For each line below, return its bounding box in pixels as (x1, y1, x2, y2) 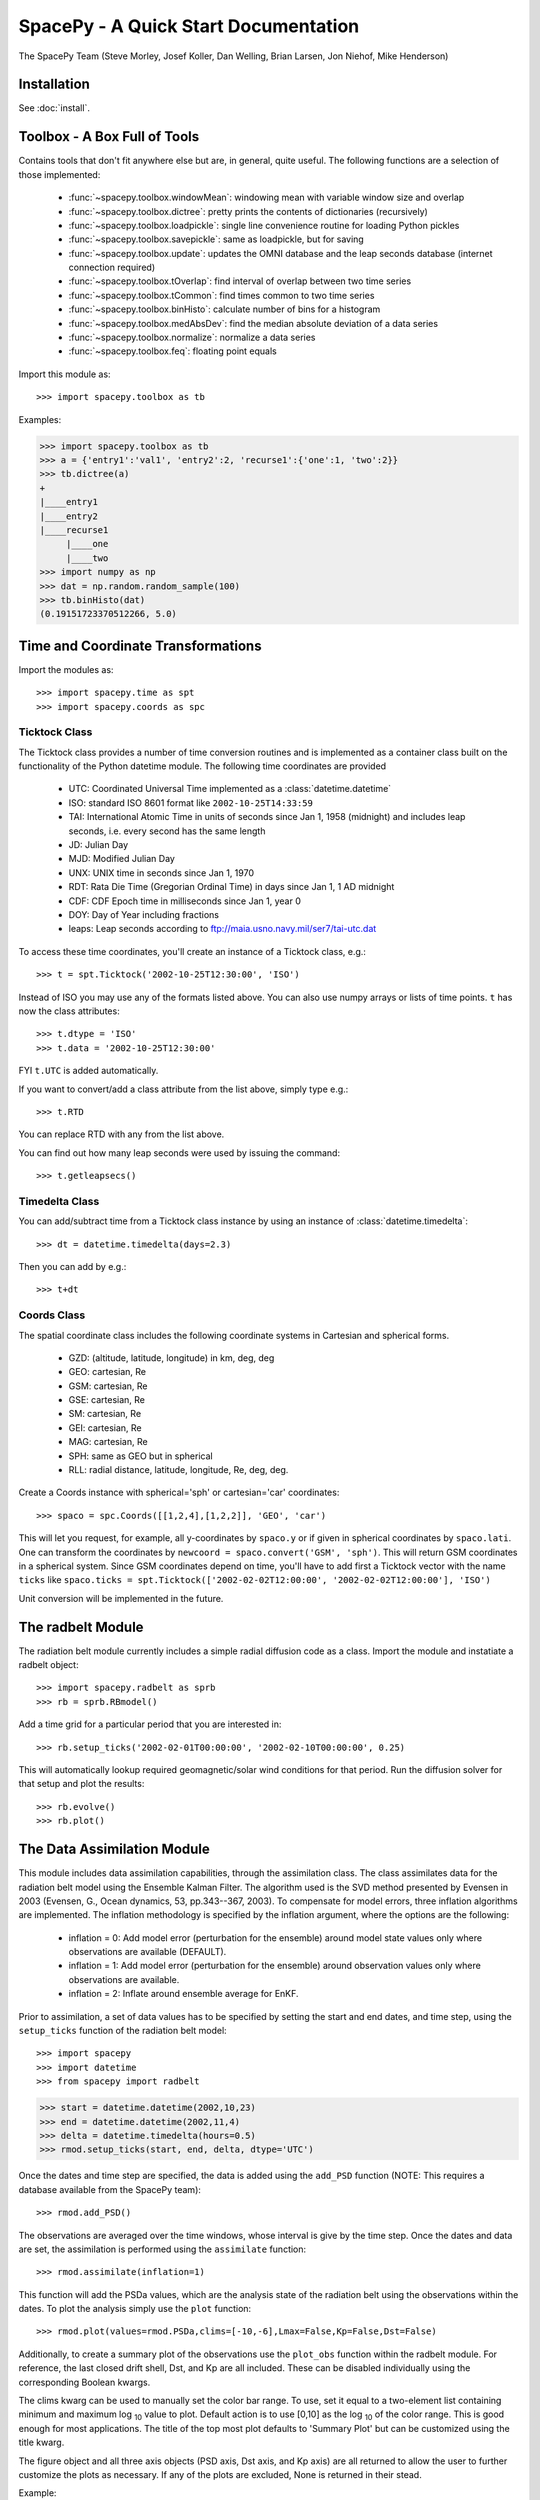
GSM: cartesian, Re (68, 1380, 148, 1392)
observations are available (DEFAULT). (68, 1946, 227, 1958)
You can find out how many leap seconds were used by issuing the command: (18, 1146, 340, 1159)
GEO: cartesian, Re (68, 1366, 147, 1378)
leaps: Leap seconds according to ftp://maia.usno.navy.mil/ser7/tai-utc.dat (68, 923, 377, 935)
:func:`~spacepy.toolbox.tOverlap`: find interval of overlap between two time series (68, 275, 412, 287)
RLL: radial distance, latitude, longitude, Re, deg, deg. (68, 1464, 289, 1476)
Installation (18, 76, 90, 93)
